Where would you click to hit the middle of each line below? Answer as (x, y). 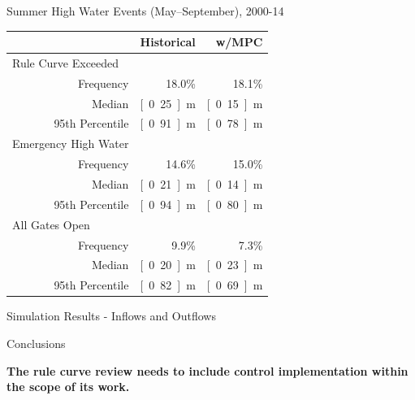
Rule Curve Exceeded (66, 62)
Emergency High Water (71, 143)
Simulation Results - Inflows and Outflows (111, 316)
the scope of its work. (68, 387)
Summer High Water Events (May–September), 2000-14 (145, 11)
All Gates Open (51, 224)
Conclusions (36, 343)
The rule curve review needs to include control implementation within (207, 370)
